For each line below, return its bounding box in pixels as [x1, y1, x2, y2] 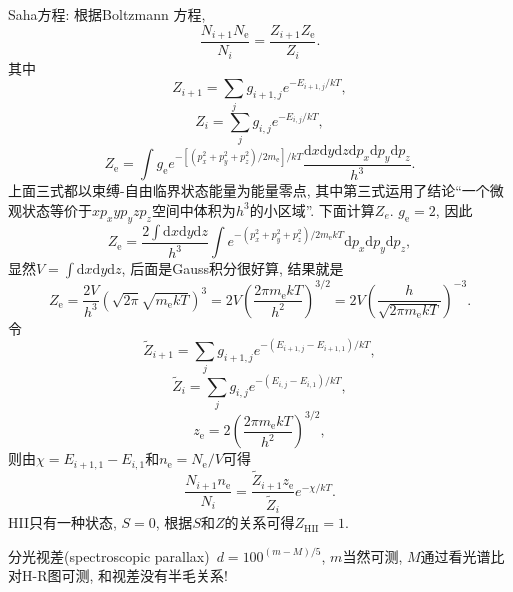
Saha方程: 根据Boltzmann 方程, [8, 4, 206, 24]
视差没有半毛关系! [112, 565, 228, 586]
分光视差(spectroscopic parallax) [8, 545, 210, 566]
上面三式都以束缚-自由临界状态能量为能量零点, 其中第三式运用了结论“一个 [8, 180, 490, 201]
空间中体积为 [151, 199, 236, 220]
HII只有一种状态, [8, 512, 117, 533]
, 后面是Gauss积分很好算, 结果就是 [121, 258, 344, 279]
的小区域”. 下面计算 [249, 199, 375, 220]
